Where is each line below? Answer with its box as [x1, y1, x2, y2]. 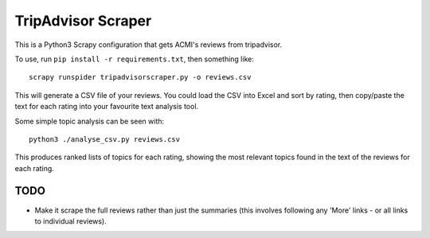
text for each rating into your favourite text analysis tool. [14, 102, 199, 111]
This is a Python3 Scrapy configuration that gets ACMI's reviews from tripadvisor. [14, 40, 283, 49]
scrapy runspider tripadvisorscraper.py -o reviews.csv [29, 72, 252, 82]
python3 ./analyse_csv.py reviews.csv [29, 135, 181, 143]
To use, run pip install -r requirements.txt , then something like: [14, 54, 254, 64]
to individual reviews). [34, 216, 107, 226]
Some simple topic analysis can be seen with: [14, 116, 165, 126]
